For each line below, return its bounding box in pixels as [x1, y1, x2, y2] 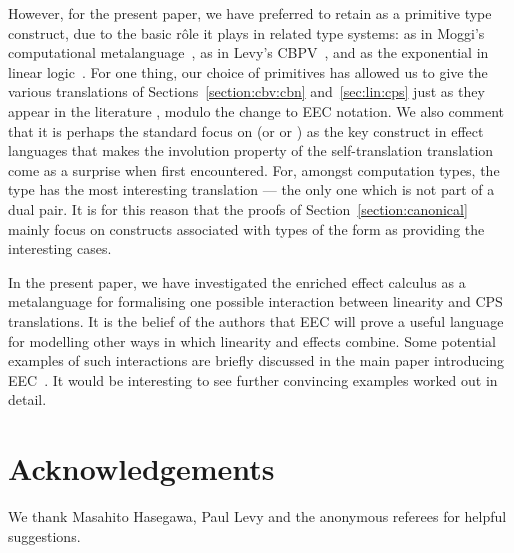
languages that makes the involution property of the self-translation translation [8, 140, 494, 161]
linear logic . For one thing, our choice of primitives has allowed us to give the [8, 61, 488, 82]
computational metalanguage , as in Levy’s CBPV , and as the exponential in [8, 42, 489, 63]
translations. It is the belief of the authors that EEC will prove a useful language [8, 310, 504, 331]
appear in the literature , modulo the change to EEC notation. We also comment [8, 100, 505, 121]
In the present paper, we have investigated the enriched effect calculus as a [8, 271, 466, 292]
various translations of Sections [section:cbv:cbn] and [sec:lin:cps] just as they [8, 81, 485, 102]
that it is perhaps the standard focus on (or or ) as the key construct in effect [8, 120, 484, 141]
